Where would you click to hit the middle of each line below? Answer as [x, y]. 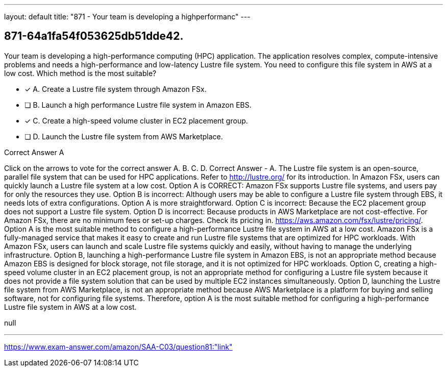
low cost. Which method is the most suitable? [80, 73]
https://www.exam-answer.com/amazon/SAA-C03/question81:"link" [118, 347]
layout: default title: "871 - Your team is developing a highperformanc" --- [127, 17]
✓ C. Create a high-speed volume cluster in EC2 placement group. [136, 120]
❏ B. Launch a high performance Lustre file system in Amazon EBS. [138, 105]
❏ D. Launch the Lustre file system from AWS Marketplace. [124, 136]
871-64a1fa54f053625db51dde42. [94, 36]
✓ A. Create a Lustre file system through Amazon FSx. [116, 89]
